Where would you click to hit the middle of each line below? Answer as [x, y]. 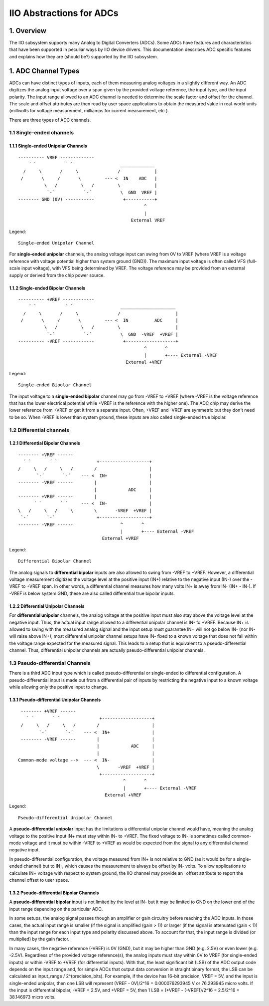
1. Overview [28, 31]
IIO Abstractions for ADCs [64, 13]
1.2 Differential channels [39, 430]
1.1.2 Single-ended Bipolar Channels [47, 288]
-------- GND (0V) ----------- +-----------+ [88, 199]
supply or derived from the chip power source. [57, 275]
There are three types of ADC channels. [50, 120]
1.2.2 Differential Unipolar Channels [47, 606]
